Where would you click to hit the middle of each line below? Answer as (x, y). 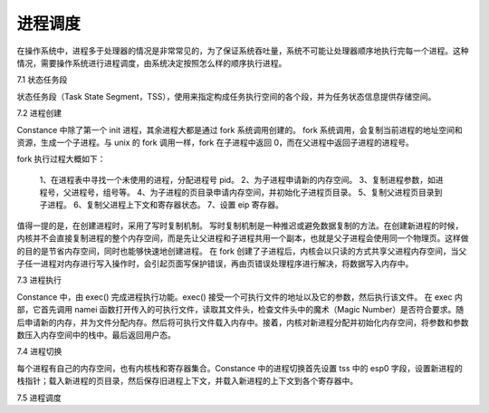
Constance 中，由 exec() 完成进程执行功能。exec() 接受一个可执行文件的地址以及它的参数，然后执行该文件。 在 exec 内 (240, 297)
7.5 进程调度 (39, 398)
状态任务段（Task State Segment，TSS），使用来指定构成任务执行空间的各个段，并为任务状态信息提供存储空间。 (226, 96)
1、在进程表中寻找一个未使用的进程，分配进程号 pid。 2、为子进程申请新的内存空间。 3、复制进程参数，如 (238, 179)
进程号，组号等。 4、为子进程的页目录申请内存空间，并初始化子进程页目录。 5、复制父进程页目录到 (257, 192)
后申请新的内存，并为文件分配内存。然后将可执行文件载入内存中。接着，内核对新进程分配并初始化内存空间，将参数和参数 (243, 322)
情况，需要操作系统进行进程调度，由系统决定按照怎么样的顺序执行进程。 (152, 62)
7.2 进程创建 (39, 113)
